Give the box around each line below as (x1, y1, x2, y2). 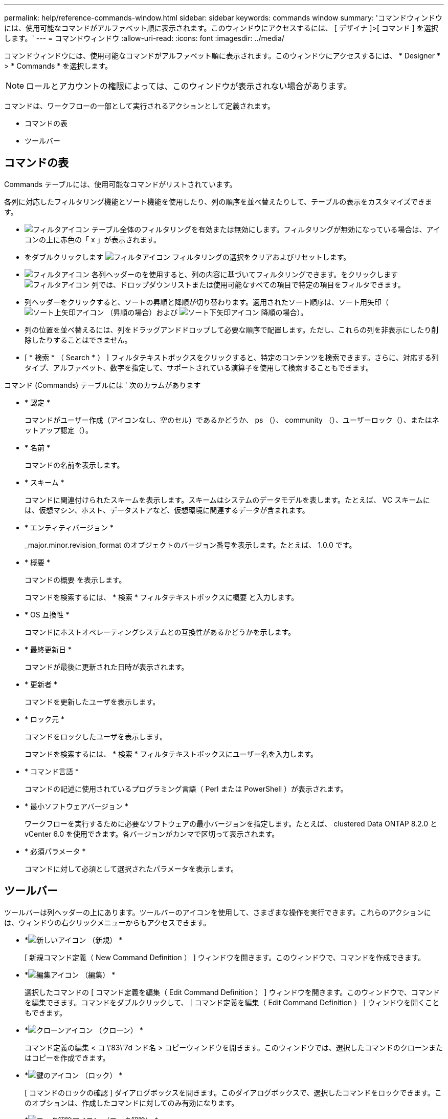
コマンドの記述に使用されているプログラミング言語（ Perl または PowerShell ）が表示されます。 (25, 784, 348, 793)
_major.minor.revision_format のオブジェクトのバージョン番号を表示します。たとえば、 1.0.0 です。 (25, 540, 356, 549)
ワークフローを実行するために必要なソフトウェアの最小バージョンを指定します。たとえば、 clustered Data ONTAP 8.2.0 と (25, 819, 438, 828)
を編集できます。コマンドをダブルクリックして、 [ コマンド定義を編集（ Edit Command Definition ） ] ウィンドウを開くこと (25, 998, 440, 1007)
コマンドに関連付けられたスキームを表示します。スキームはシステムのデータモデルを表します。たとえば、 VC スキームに (25, 495, 430, 504)
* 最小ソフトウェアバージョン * (25, 801, 129, 811)
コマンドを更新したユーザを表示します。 (25, 697, 160, 706)
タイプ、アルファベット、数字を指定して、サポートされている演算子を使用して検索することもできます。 (25, 363, 373, 372)
